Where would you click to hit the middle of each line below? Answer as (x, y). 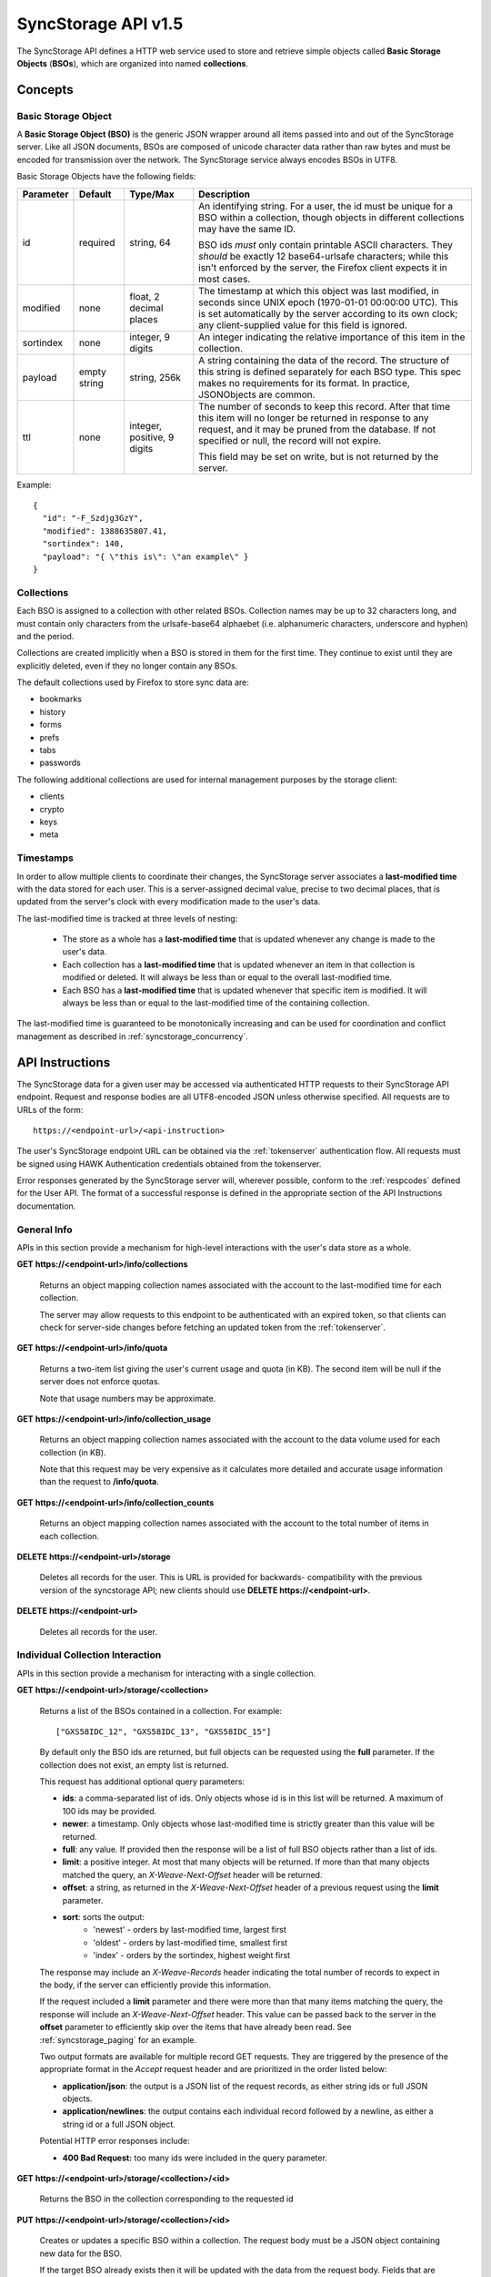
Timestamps (45, 858)
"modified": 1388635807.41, (105, 531)
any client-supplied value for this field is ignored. (303, 325)
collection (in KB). (73, 1452)
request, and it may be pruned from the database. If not (317, 429)
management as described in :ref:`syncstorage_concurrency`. (133, 1036)
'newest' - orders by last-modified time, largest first (190, 1930)
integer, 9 (150, 337)
